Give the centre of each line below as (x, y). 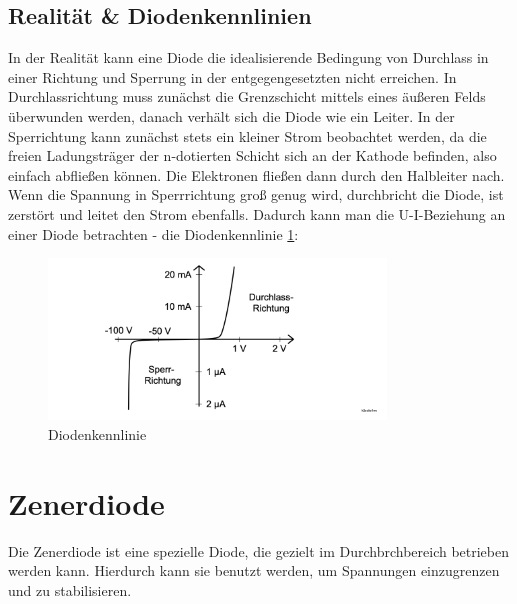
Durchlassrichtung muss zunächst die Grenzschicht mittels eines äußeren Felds (247, 96)
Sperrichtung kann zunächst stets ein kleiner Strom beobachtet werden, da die (247, 135)
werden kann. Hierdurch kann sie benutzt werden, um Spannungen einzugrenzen (254, 570)
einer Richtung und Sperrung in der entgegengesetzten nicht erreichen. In (232, 76)
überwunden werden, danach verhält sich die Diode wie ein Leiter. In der (231, 115)
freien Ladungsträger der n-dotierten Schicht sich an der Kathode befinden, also (252, 155)
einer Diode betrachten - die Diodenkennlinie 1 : (153, 233)
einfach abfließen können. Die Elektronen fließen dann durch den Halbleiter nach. (256, 174)
